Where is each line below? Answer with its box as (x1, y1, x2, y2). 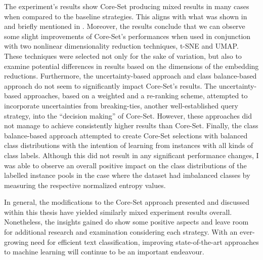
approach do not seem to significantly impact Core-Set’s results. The (4, 80, 217, 91)
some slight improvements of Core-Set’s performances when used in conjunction (4, 30, 251, 41)
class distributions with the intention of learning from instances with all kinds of (4, 140, 253, 151)
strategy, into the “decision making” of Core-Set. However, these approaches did (4, 110, 252, 121)
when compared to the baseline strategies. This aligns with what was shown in (4, 11, 247, 21)
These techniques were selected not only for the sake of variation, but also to (4, 50, 242, 61)
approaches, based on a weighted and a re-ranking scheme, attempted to (23, 90, 248, 101)
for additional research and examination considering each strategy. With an (4, 227, 238, 237)
